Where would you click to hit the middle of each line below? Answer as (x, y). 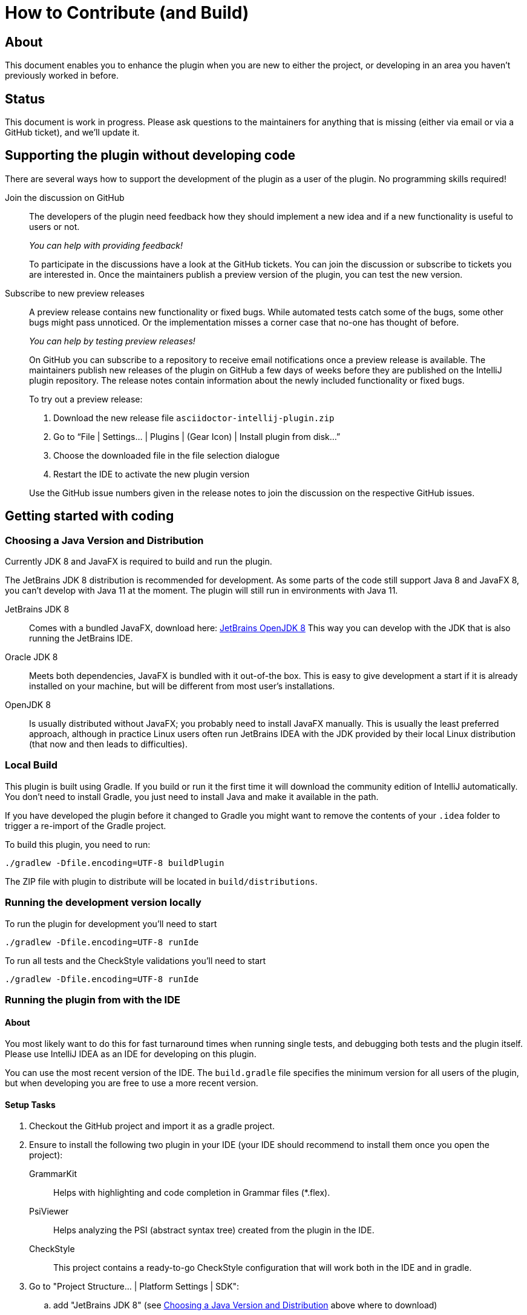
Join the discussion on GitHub (65, 197)
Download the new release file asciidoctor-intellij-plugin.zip (194, 418)
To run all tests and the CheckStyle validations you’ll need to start (136, 960)
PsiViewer (49, 1212)
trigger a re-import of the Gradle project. (86, 825)
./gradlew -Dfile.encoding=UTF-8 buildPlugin (115, 863)
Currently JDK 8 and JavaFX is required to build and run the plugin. (139, 562)
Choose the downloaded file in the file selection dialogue (167, 455)
